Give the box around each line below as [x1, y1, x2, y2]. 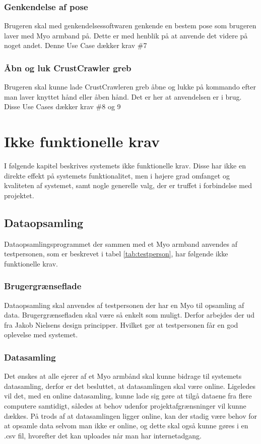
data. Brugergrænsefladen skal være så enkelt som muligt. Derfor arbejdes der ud [4, 309, 254, 320]
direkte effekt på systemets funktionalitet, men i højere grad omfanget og [4, 170, 230, 181]
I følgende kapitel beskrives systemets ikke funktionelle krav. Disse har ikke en [4, 160, 246, 171]
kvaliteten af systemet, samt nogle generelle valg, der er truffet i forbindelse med [4, 180, 252, 191]
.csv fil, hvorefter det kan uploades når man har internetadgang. [4, 430, 202, 440]
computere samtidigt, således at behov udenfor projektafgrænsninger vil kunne [4, 401, 246, 411]
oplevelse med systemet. [4, 329, 78, 340]
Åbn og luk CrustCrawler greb [4, 61, 132, 74]
